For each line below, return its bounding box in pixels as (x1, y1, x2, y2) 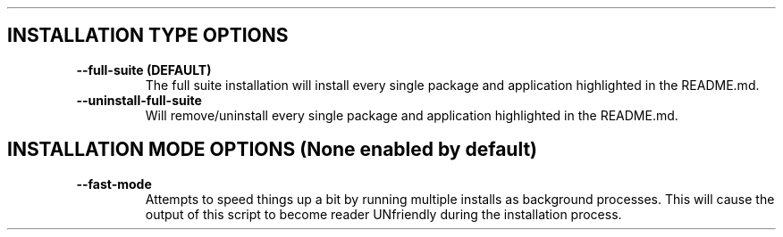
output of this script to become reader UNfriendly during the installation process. (145, 206, 622, 222)
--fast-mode (76, 176, 152, 192)
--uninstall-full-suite (76, 92, 202, 108)
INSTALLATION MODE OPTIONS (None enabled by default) (7, 138, 538, 161)
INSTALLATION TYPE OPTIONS (7, 24, 289, 47)
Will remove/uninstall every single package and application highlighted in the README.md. (145, 107, 678, 123)
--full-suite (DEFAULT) (76, 61, 212, 78)
